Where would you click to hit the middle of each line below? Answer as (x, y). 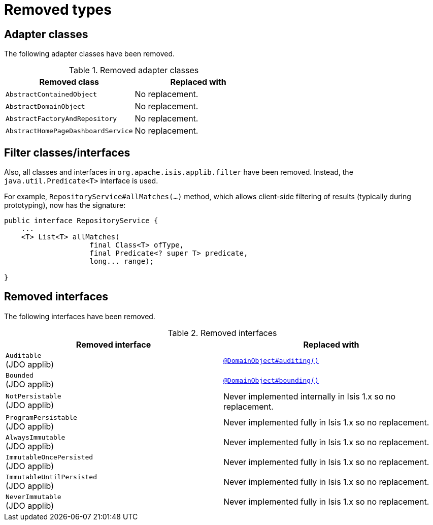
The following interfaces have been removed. (80, 316)
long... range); (122, 261)
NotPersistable (34, 396)
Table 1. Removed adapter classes (134, 70)
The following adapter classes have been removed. (90, 54)
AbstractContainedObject (52, 94)
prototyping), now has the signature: (65, 205)
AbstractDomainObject (45, 106)
